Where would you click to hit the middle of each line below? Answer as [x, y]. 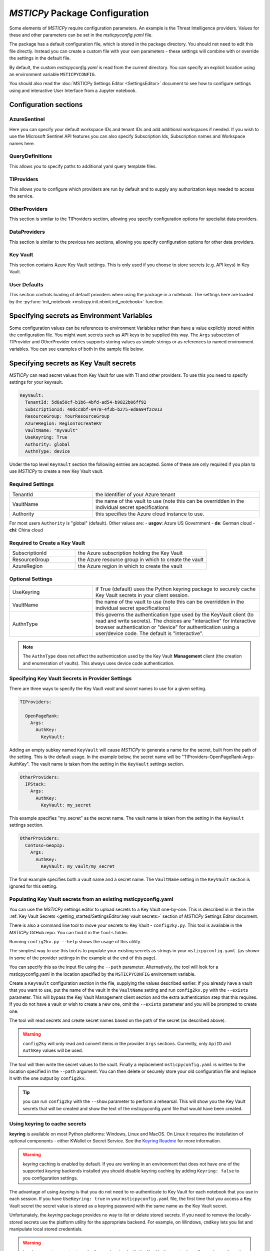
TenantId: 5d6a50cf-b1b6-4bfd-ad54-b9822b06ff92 [86, 402]
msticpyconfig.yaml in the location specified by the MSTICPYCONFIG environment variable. [102, 974]
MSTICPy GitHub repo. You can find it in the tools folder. [69, 932]
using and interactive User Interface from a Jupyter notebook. [73, 91]
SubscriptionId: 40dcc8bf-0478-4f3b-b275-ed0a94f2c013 [94, 409]
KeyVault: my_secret [66, 805]
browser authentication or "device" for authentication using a [167, 627]
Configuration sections [46, 105]
